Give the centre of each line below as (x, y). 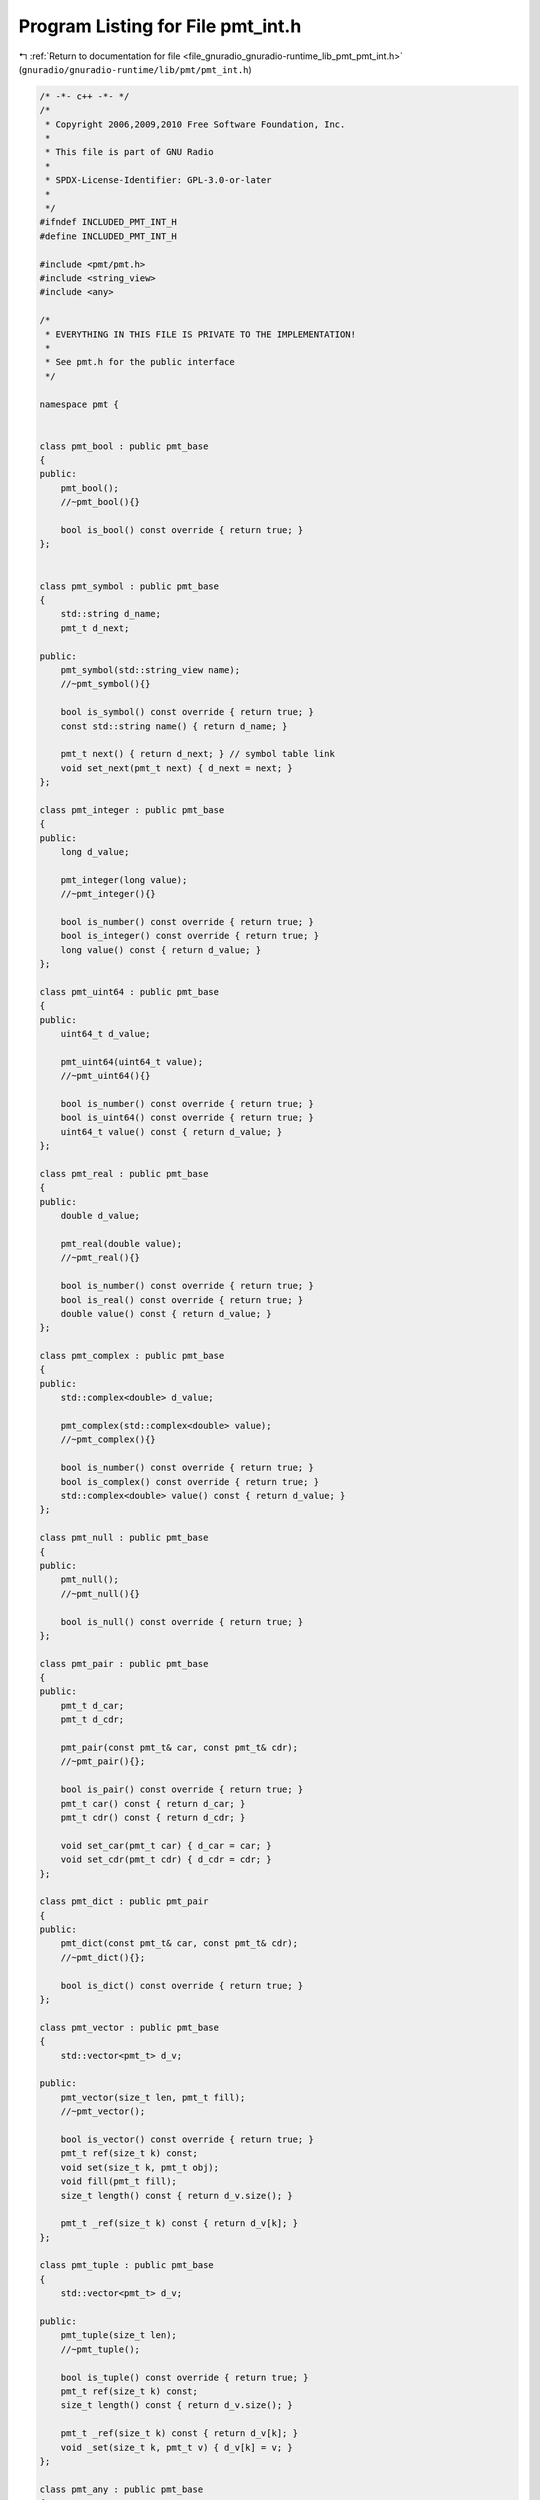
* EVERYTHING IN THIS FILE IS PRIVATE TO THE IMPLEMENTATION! (201, 334)
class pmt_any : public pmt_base (121, 2489)
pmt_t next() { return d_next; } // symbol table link (197, 754)
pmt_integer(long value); (124, 879)
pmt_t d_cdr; (92, 1719)
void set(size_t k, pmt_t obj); (140, 2167)
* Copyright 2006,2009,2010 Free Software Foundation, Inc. (195, 124)
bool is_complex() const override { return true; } (190, 1481)
